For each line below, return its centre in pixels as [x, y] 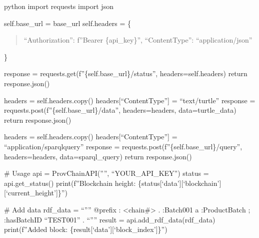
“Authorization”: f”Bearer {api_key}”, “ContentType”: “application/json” [138, 40]
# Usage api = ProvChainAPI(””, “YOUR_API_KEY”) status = [106, 173]
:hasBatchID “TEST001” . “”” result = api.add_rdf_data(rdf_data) [110, 219]
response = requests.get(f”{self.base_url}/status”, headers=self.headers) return [126, 73]
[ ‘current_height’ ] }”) [36, 193]
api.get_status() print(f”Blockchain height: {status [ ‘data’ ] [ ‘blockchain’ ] [113, 183]
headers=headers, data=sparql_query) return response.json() [98, 156]
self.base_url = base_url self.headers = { [68, 23]
